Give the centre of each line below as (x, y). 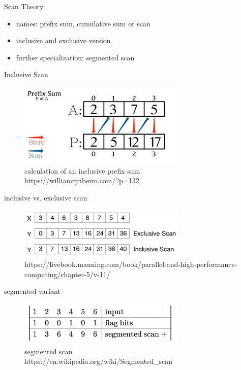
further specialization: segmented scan (75, 57)
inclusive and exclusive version (63, 40)
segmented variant (32, 291)
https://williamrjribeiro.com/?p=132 (82, 180)
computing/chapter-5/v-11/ (67, 274)
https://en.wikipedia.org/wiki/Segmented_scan (99, 361)
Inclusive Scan (26, 74)
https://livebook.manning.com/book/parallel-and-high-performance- (131, 264)
